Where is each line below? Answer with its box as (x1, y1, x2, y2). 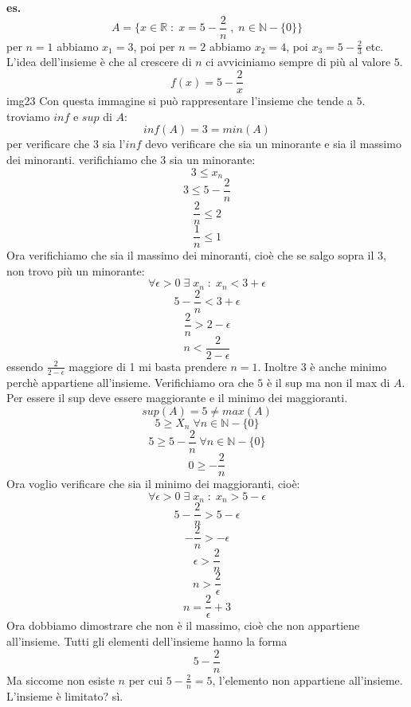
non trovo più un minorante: (6, 262, 145, 279)
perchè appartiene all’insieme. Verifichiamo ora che (6, 373, 254, 390)
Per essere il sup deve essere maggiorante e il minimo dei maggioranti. (6, 389, 348, 406)
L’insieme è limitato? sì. (6, 687, 123, 704)
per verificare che (6, 135, 90, 152)
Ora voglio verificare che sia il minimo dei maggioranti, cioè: (6, 475, 300, 492)
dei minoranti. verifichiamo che (6, 150, 157, 167)
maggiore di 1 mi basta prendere (68, 357, 227, 374)
